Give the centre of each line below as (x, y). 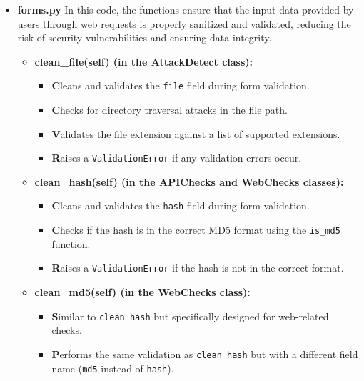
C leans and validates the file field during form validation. (181, 85)
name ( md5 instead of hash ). (113, 368)
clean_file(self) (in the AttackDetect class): (144, 61)
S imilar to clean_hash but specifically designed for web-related (190, 316)
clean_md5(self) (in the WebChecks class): (142, 292)
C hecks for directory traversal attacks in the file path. (170, 110)
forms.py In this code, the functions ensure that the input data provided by (186, 9)
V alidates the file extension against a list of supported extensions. (196, 133)
